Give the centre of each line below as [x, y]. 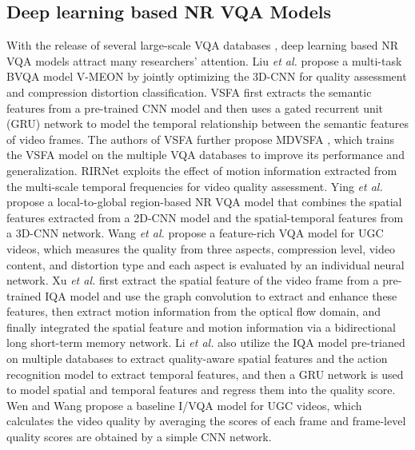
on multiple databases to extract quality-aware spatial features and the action [197, 358]
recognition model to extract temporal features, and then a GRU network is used [205, 374]
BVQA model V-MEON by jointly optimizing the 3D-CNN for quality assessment [207, 76]
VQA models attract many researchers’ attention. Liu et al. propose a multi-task [204, 60]
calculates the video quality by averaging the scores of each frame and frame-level [206, 421]
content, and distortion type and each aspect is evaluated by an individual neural [206, 264]
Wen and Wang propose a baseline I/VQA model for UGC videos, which [184, 405]
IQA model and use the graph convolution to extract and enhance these [221, 295]
